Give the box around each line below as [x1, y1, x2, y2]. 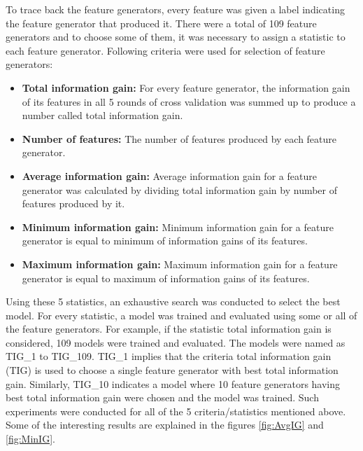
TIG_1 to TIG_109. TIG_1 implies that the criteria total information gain [6, 349, 332, 363]
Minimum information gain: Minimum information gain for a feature [22, 219, 334, 234]
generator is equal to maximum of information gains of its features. [22, 270, 310, 285]
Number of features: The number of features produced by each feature [22, 131, 337, 146]
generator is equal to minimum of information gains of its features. [22, 233, 308, 248]
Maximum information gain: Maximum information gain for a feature [22, 256, 338, 271]
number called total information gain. [22, 108, 183, 123]
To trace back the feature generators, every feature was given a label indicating [6, 2, 345, 16]
